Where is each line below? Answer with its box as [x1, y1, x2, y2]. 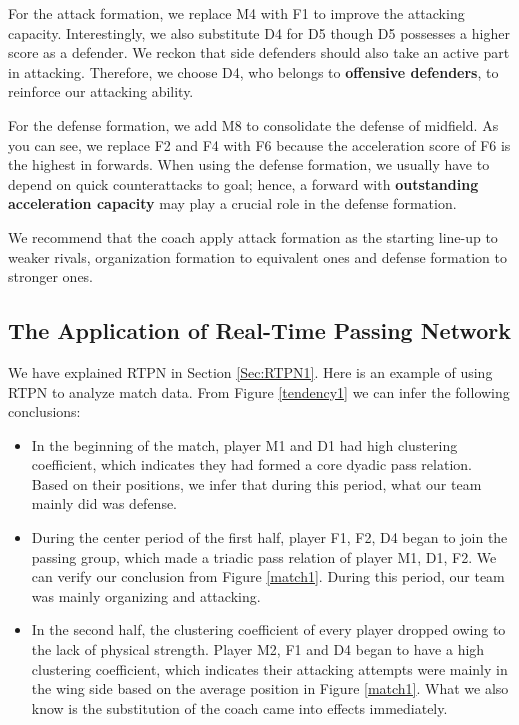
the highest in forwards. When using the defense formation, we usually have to [8, 154, 490, 175]
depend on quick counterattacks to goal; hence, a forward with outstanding [8, 173, 479, 194]
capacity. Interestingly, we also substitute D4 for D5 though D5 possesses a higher [8, 22, 510, 43]
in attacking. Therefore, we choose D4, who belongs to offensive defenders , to [8, 61, 499, 82]
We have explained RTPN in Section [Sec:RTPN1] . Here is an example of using [8, 361, 493, 382]
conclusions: [8, 401, 81, 422]
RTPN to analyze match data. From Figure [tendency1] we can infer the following [8, 381, 510, 402]
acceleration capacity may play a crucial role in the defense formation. [8, 193, 457, 214]
